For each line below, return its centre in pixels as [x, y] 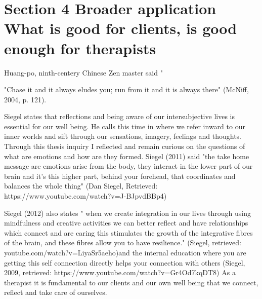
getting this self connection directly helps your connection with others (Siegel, [125, 262]
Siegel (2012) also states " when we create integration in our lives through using [127, 213]
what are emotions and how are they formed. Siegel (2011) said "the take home [127, 156]
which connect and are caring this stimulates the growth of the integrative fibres [128, 232]
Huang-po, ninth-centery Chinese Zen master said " [83, 72]
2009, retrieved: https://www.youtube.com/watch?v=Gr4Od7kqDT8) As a [120, 272]
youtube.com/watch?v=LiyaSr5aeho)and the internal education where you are [125, 252]
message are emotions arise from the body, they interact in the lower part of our [128, 166]
